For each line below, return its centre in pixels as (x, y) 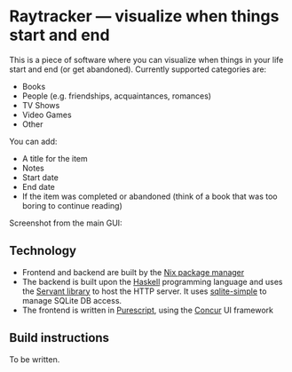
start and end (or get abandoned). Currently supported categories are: (138, 69)
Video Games (47, 115)
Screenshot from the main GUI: (66, 223)
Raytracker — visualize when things (144, 16)
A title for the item (55, 158)
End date (39, 186)
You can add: (33, 141)
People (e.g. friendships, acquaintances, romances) (116, 96)
